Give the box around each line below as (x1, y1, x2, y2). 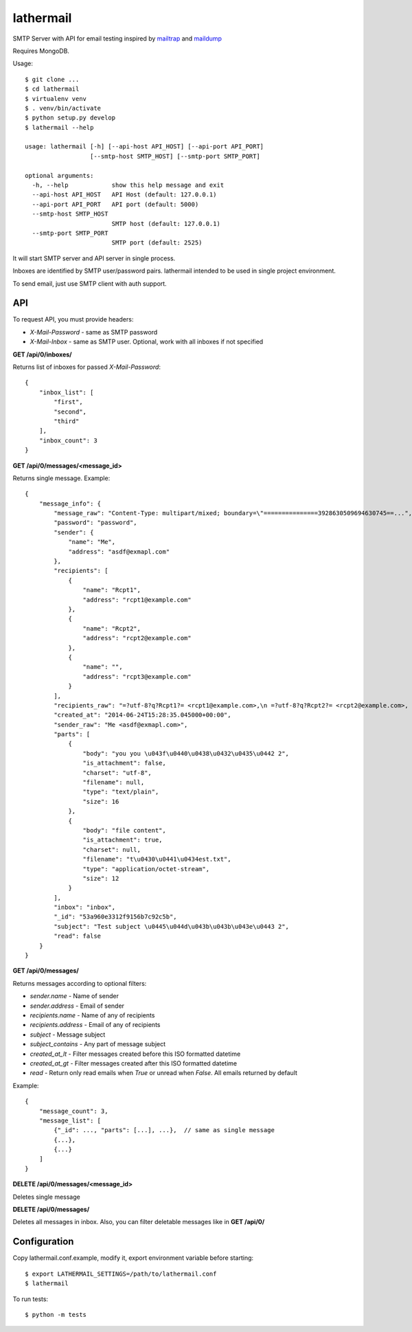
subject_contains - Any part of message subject (30, 1040, 166, 1048)
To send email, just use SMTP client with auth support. (12, 279, 168, 288)
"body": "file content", (82, 826, 166, 834)
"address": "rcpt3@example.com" (82, 673, 192, 680)
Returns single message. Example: (12, 474, 111, 482)
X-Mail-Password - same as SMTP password (30, 328, 158, 336)
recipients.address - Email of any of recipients (30, 1021, 161, 1029)
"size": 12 (82, 874, 119, 882)
